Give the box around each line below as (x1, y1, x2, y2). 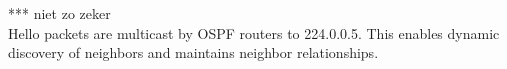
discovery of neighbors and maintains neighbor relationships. (8, 42, 379, 63)
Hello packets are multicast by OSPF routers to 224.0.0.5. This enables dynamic (8, 22, 500, 43)
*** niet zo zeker (8, 3, 111, 23)
